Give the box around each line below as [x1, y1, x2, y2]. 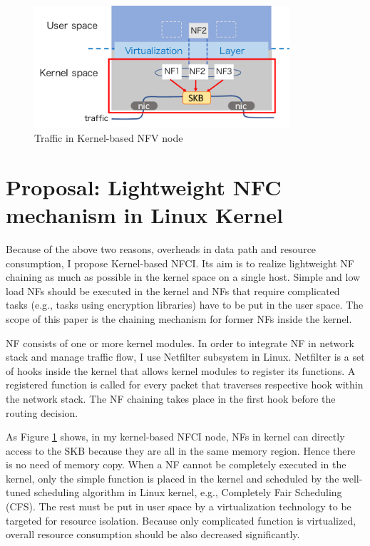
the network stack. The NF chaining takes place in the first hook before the [6, 391, 336, 406]
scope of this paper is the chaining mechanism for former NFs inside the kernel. [6, 311, 352, 326]
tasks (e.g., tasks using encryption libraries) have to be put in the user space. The [6, 297, 364, 312]
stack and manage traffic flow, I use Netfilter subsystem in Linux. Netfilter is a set [6, 349, 365, 364]
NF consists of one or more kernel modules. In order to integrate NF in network [6, 335, 354, 350]
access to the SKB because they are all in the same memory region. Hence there [6, 443, 356, 458]
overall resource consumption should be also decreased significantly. [6, 527, 300, 542]
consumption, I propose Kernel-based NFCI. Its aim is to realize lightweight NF [6, 255, 354, 270]
